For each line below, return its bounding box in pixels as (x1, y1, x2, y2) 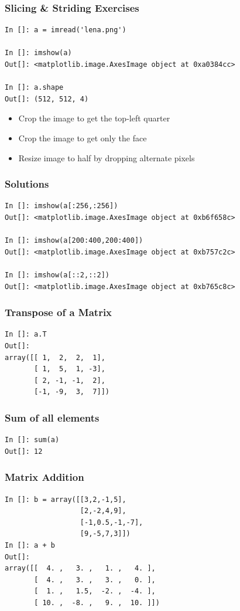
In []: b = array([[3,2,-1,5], (5, 495, 126, 504)
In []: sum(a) (5, 436, 60, 444)
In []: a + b (5, 541, 55, 549)
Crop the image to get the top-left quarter (18, 112, 170, 124)
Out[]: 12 (5, 447, 43, 456)
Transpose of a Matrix (5, 305, 112, 320)
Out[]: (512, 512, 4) (5, 94, 89, 103)
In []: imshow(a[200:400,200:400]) (5, 236, 143, 245)
